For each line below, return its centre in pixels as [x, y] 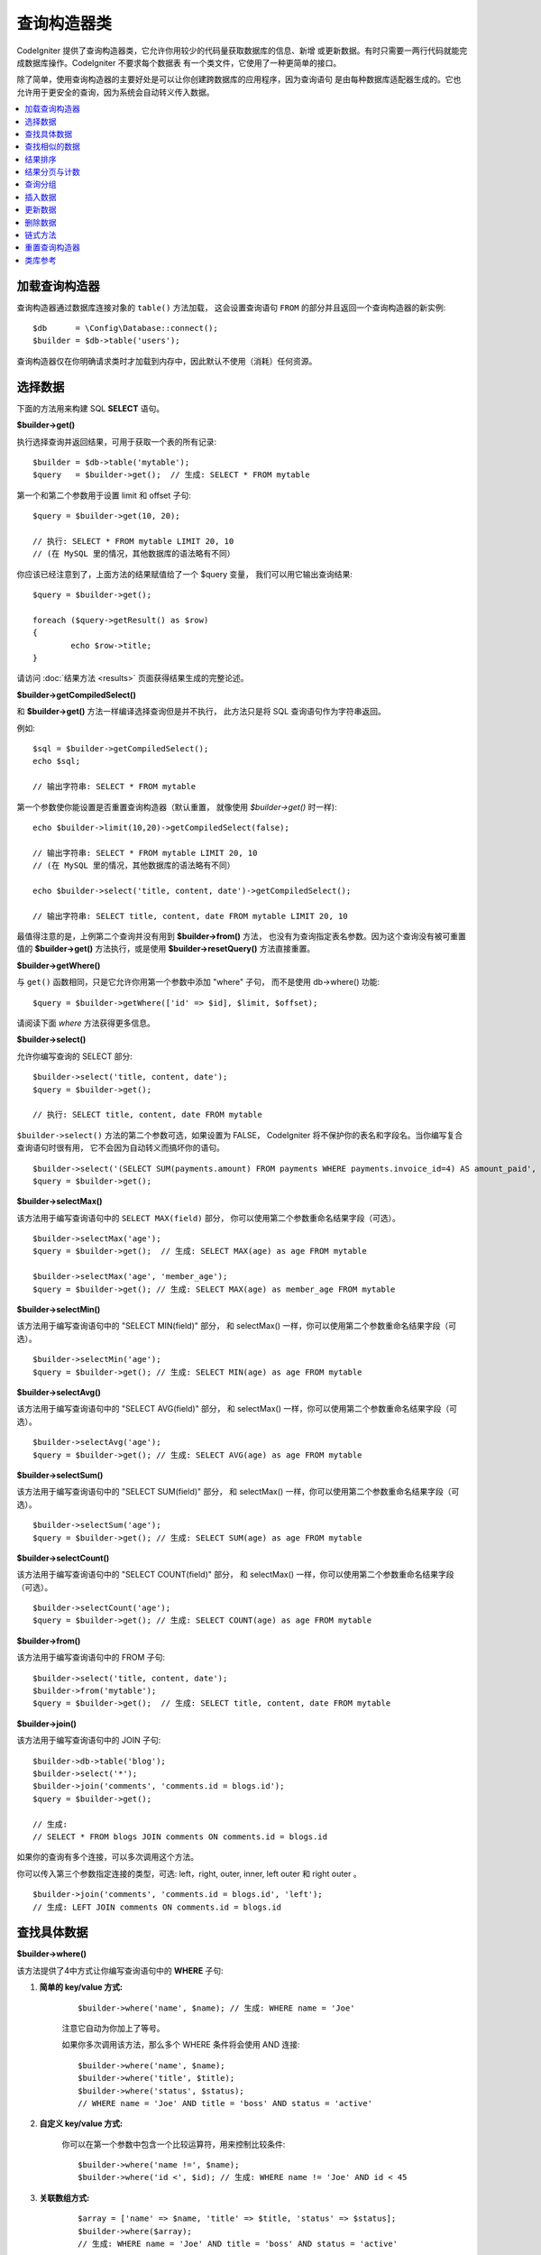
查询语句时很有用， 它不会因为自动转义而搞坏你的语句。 [120, 1148]
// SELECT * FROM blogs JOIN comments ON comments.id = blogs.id [180, 1836]
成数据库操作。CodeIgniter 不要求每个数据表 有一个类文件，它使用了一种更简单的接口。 [179, 62]
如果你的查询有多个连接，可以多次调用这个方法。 [107, 1857]
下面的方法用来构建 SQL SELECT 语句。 [91, 408]
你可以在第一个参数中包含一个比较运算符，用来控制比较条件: [174, 2144]
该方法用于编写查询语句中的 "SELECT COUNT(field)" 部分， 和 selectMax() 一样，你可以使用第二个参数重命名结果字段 [235, 1575]
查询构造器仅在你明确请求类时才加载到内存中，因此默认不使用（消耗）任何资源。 [167, 361]
